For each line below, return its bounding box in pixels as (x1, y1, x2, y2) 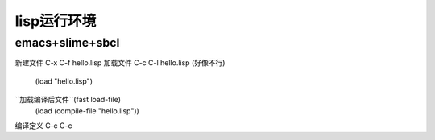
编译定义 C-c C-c (14, 121, 72, 130)
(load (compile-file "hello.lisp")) (35, 105, 140, 116)
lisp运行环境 (14, 12, 97, 30)
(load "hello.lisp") (35, 76, 93, 86)
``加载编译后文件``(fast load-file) (14, 95, 121, 105)
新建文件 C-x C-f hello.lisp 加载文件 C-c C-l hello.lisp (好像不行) (14, 58, 226, 68)
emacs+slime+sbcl (14, 35, 120, 50)
